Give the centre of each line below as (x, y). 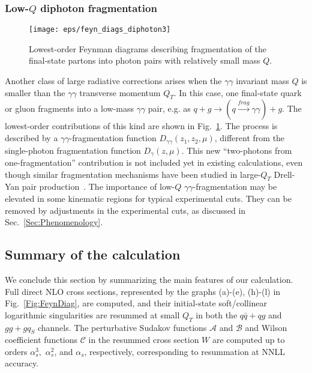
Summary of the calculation (93, 254)
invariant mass (262, 81)
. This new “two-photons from (237, 150)
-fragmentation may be (235, 186)
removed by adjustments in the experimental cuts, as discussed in (125, 210)
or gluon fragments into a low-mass (69, 108)
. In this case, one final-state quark (238, 92)
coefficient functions (41, 340)
